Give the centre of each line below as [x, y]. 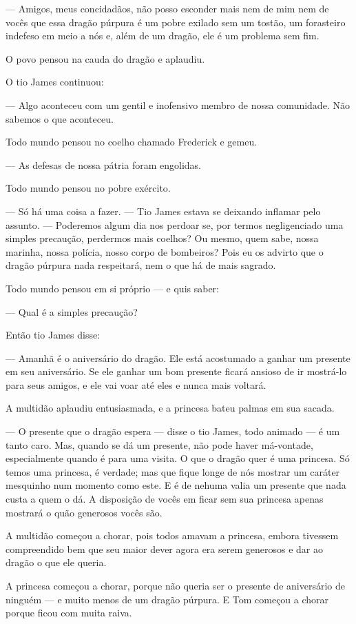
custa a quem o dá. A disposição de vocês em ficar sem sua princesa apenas [165, 499]
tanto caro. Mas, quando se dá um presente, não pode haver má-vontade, [159, 444]
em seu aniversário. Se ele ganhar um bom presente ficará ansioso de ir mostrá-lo [176, 371]
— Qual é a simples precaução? [72, 311]
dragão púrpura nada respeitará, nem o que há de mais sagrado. [141, 265]
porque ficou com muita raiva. [69, 613]
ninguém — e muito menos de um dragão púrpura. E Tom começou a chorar [167, 599]
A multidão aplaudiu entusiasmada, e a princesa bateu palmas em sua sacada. [170, 408]
